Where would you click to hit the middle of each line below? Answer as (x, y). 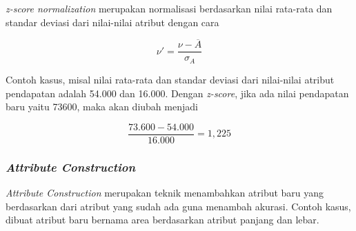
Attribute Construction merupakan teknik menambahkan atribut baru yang (165, 192)
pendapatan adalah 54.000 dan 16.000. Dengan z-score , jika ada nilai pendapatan (177, 93)
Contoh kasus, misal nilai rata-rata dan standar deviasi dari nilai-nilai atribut (170, 79)
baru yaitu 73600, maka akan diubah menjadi (102, 107)
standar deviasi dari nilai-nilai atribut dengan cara (112, 22)
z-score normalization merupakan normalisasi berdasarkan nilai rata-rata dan (169, 8)
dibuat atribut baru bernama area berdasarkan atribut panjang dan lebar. (162, 220)
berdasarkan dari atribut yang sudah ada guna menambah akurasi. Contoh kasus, (178, 206)
